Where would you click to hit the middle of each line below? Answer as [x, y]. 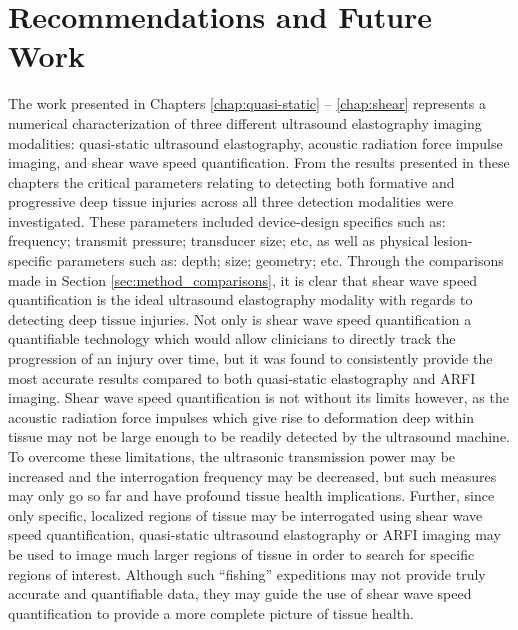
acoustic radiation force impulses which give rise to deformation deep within [241, 416]
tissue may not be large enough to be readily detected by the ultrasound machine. [259, 436]
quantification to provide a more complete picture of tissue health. [211, 612]
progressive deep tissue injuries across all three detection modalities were [231, 201]
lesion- [453, 240]
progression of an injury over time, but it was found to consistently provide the [250, 358]
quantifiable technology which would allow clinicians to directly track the [232, 338]
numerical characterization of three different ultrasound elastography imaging [245, 122]
